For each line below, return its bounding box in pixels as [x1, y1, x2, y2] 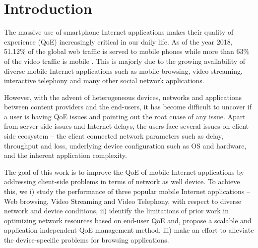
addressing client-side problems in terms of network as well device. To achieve [4, 176, 240, 187]
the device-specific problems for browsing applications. [4, 235, 169, 245]
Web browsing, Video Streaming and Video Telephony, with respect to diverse [4, 196, 241, 206]
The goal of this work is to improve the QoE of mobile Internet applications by [4, 166, 244, 177]
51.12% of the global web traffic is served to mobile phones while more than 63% [4, 46, 250, 56]
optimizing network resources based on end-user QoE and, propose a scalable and [4, 215, 252, 225]
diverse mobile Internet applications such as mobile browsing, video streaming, [4, 65, 243, 76]
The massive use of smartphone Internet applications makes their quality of [4, 27, 234, 37]
